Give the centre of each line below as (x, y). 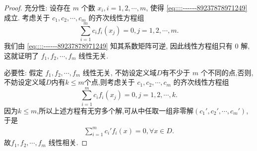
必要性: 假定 (24, 72)
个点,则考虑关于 (109, 82)
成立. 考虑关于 (27, 17)
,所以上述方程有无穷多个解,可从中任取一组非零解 (115, 110)
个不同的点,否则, (227, 72)
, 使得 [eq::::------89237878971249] (197, 7)
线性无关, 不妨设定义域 (120, 72)
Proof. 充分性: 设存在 (37, 7)
